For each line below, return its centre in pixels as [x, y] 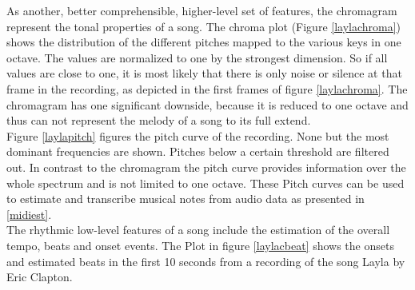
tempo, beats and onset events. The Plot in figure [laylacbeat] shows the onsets [200, 245]
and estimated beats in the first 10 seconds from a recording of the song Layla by [206, 261]
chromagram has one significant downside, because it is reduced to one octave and [207, 104]
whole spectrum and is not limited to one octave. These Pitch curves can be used [206, 183]
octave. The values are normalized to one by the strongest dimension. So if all [197, 57]
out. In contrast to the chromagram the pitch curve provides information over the [206, 167]
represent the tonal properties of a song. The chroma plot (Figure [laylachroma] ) [204, 26]
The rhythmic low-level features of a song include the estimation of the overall [198, 230]
